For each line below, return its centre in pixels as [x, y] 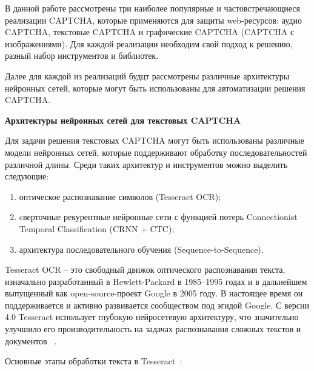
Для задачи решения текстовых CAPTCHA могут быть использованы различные [155, 140]
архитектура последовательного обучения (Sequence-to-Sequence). [141, 249]
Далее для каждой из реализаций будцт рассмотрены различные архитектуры [147, 75]
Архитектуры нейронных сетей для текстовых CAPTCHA [123, 120]
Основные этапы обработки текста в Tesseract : [94, 361]
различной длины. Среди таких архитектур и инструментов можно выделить [146, 164]
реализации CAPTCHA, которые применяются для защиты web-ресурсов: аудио [153, 20]
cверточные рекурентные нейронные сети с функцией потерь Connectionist [158, 217]
